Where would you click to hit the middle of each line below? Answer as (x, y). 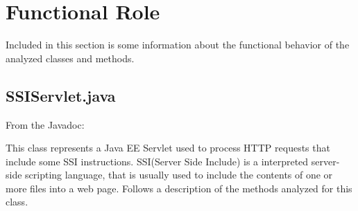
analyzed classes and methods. (70, 58)
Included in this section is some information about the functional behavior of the (178, 45)
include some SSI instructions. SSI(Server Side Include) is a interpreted (157, 161)
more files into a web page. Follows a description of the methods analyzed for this (179, 188)
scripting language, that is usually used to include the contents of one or (179, 175)
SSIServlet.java (61, 95)
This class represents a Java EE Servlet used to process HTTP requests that (168, 148)
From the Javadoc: (45, 124)
